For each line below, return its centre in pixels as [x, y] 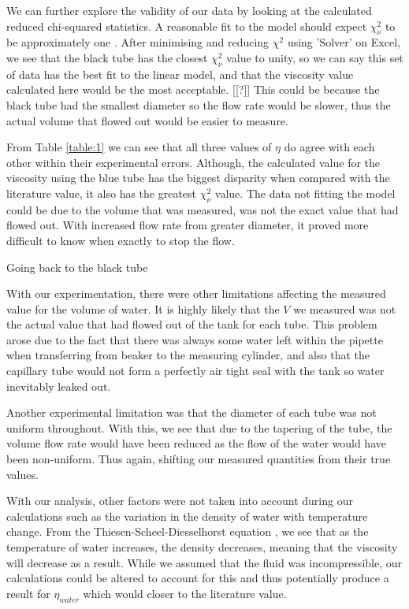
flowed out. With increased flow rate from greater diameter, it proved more [188, 225]
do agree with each [329, 147]
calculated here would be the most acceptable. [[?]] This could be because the [193, 89]
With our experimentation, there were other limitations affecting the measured [196, 293]
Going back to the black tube [77, 267]
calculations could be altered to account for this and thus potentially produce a [198, 578]
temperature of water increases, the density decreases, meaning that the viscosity [202, 547]
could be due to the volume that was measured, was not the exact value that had [203, 209]
